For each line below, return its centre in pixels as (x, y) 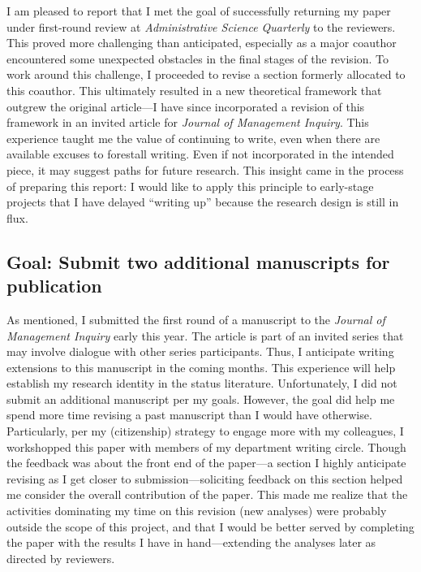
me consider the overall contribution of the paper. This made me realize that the (207, 494)
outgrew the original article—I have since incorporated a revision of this (186, 106)
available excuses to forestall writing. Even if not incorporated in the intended (200, 154)
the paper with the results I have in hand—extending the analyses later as (191, 542)
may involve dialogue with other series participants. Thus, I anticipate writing (200, 351)
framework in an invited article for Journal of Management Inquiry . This (188, 122)
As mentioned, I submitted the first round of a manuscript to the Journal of (196, 319)
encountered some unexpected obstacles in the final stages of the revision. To (198, 58)
